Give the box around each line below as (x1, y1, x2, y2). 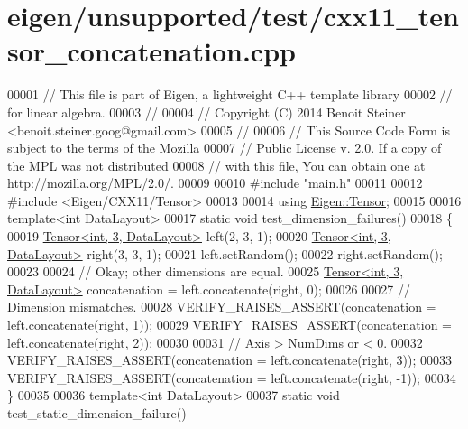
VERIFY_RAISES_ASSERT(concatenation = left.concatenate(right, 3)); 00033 (7, 350, 453, 369)
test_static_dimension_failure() (7, 404, 187, 422)
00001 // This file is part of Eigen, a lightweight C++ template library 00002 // (7, 85, 453, 104)
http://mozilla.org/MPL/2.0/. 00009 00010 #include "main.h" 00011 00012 (7, 173, 423, 192)
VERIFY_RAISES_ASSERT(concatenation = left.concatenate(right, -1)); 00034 (7, 368, 456, 387)
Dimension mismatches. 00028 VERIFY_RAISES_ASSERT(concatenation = (7, 297, 436, 316)
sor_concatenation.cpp (7, 33, 296, 70)
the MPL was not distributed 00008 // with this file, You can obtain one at (7, 155, 426, 174)
